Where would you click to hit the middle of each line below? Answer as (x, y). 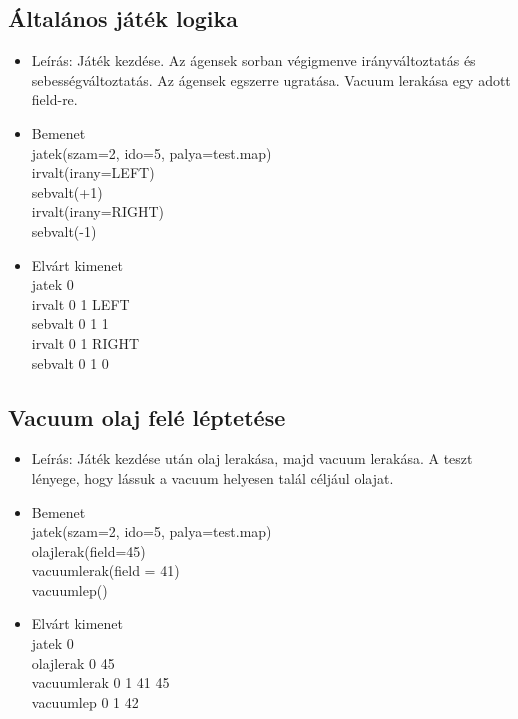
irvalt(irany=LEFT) (93, 172)
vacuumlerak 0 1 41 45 (100, 682)
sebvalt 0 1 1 (70, 323)
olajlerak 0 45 (73, 662)
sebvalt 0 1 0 (70, 362)
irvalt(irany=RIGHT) (98, 211)
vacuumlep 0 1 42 (85, 701)
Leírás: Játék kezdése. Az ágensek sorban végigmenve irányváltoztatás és (253, 60)
